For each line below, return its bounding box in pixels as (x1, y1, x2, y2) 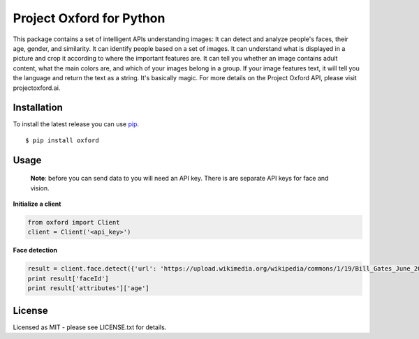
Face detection (13, 246, 57, 255)
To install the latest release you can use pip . (13, 120, 140, 128)
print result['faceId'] (27, 274, 110, 282)
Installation (13, 102, 63, 114)
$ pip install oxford (25, 136, 99, 144)
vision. (30, 183, 50, 192)
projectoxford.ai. (13, 84, 61, 92)
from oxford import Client (27, 218, 120, 226)
